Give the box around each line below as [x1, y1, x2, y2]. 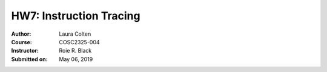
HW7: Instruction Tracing [11, 9, 140, 22]
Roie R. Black [59, 47, 92, 54]
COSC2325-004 [59, 38, 100, 45]
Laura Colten [59, 30, 91, 38]
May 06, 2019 [59, 55, 93, 63]
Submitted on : [11, 55, 48, 63]
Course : [11, 38, 33, 45]
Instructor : [11, 47, 39, 54]
